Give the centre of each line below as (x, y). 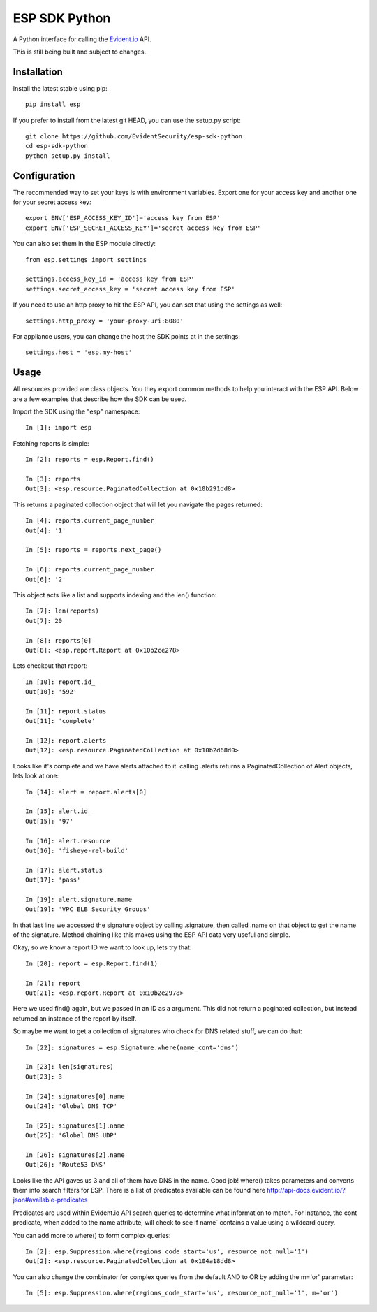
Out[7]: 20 (44, 621)
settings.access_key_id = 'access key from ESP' (110, 279)
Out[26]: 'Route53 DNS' (66, 1165)
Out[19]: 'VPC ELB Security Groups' (88, 909)
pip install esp (53, 104)
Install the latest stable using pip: (60, 88)
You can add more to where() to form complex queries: (92, 1235)
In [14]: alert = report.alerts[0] (86, 792)
